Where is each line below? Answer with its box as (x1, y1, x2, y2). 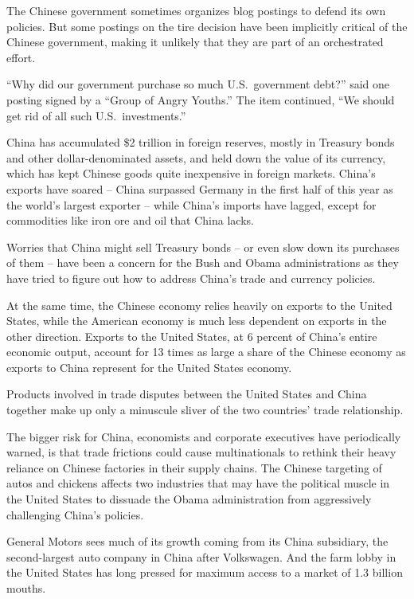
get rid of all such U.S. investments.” (6, 107, 186, 123)
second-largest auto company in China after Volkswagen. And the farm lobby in (6, 548, 396, 565)
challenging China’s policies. (6, 506, 144, 523)
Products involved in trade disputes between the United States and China (6, 386, 367, 402)
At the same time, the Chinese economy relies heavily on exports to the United (6, 296, 393, 313)
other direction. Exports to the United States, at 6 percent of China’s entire (6, 327, 377, 344)
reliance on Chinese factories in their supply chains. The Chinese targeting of (6, 459, 382, 476)
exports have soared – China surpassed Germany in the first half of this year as (6, 180, 393, 197)
